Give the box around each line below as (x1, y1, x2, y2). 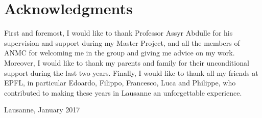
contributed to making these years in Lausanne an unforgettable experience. (4, 87, 242, 98)
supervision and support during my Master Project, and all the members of (4, 37, 240, 48)
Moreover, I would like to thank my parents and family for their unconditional (4, 57, 249, 68)
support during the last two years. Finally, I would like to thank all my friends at (4, 67, 258, 78)
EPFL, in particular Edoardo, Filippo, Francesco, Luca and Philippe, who (4, 77, 236, 88)
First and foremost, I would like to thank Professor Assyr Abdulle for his (4, 27, 233, 38)
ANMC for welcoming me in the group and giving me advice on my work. (4, 47, 235, 58)
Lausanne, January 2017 (4, 104, 80, 115)
